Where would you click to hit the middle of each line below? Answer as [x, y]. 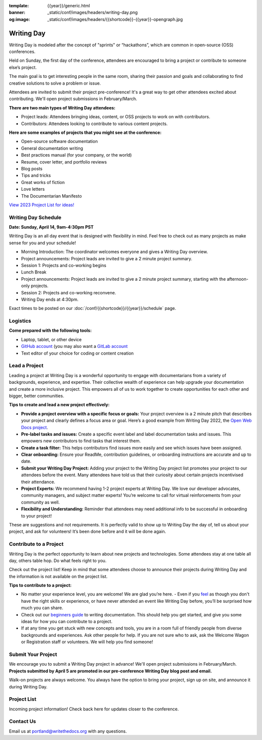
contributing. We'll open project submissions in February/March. [73, 99]
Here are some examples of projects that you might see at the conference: [85, 132]
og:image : [19, 19]
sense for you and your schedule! [42, 243]
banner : [17, 13]
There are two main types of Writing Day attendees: [62, 108]
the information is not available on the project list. [58, 576]
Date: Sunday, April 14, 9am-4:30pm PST [51, 227]
